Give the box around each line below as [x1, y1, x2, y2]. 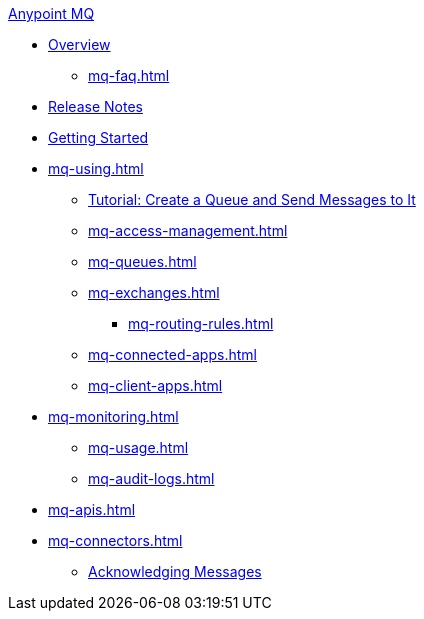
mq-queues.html [88, 253, 197, 270]
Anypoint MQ [8, 5, 95, 22]
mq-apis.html [48, 501, 136, 518]
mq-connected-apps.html [88, 346, 257, 363]
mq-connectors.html [48, 532, 183, 549]
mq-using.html [48, 160, 144, 177]
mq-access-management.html [88, 222, 288, 239]
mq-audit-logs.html [88, 470, 215, 487]
